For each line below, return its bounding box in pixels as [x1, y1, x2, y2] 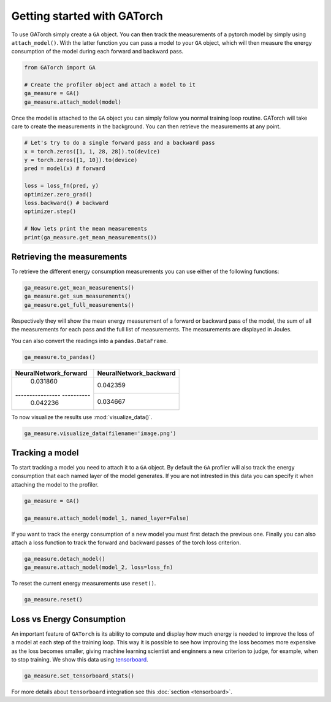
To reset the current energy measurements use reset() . [11, 580, 156, 587]
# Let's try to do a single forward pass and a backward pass [24, 139, 215, 147]
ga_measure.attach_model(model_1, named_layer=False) [24, 514, 189, 522]
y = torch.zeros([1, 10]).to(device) [24, 156, 138, 164]
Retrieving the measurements [11, 252, 127, 262]
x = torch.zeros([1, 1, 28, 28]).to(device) [24, 148, 161, 155]
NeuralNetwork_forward [15, 369, 88, 377]
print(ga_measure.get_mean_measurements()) [24, 234, 158, 241]
